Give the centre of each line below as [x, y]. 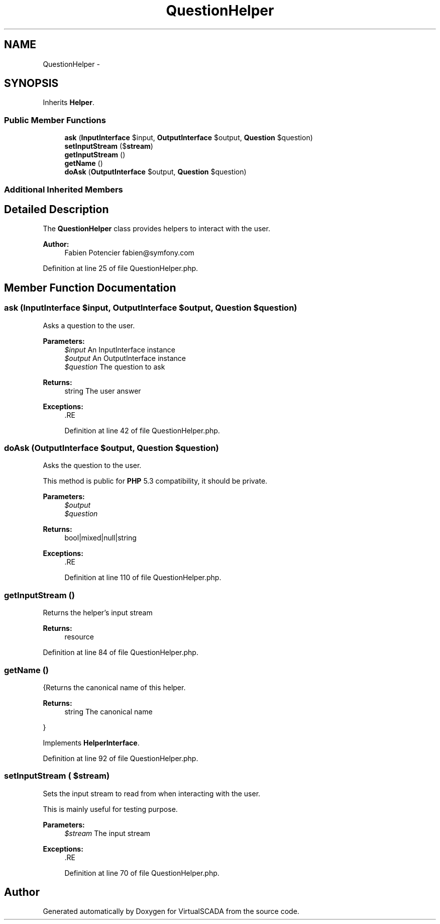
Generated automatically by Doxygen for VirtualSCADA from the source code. [171, 911]
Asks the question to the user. [92, 466]
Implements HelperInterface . [91, 743]
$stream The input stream [107, 833]
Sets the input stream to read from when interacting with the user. [152, 793]
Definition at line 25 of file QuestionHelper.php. [121, 268]
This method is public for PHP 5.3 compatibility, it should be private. [155, 481]
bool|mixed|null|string [100, 538]
